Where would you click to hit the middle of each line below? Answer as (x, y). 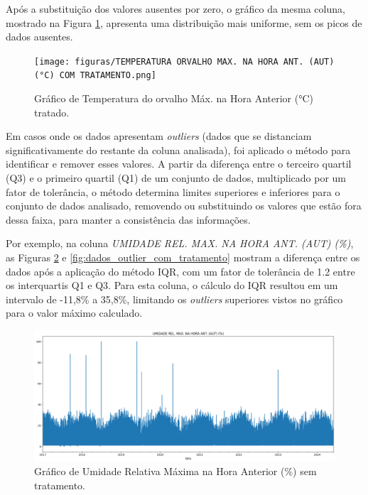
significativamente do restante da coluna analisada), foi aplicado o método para (178, 149)
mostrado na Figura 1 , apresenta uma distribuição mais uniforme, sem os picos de (184, 22)
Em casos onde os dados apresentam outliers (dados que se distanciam (159, 136)
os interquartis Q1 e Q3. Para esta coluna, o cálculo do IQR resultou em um (172, 285)
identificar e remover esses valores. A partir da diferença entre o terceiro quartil (179, 164)
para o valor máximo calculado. (74, 313)
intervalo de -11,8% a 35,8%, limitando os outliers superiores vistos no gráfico (174, 299)
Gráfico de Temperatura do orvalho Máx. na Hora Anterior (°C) (174, 98)
